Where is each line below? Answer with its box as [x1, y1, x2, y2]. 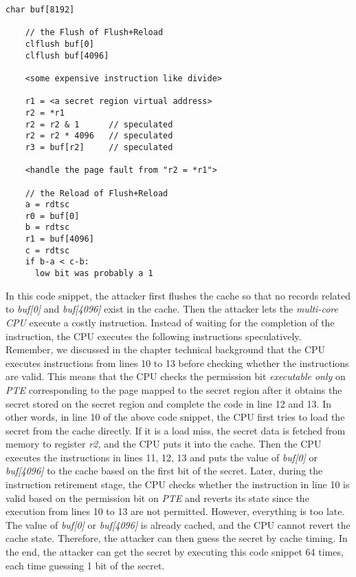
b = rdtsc [25, 222, 70, 233]
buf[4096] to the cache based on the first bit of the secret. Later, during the [5, 463, 323, 478]
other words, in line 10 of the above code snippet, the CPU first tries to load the [5, 410, 345, 424]
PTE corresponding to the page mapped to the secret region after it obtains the [5, 382, 342, 397]
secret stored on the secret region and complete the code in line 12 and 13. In [5, 396, 331, 410]
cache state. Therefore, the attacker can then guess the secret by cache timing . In [5, 531, 348, 545]
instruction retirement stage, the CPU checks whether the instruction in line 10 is [5, 477, 350, 492]
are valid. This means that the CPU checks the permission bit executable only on [5, 369, 346, 384]
